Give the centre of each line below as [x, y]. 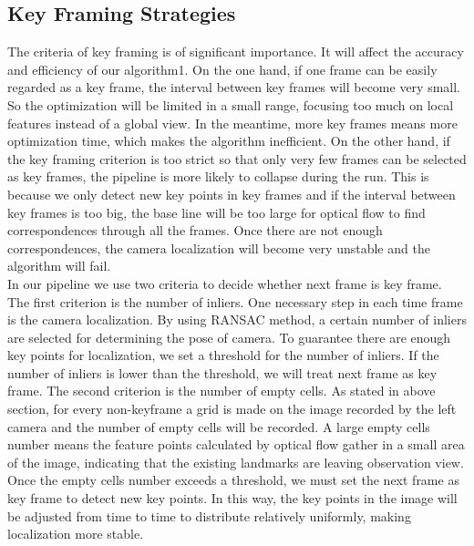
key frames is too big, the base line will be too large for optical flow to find [216, 212]
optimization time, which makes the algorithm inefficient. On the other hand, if [229, 141]
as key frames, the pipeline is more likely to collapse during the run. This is [218, 176]
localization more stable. [76, 534]
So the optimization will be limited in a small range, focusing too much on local [231, 104]
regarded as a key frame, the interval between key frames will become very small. [234, 87]
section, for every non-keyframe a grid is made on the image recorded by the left [232, 409]
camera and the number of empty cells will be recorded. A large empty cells [219, 426]
